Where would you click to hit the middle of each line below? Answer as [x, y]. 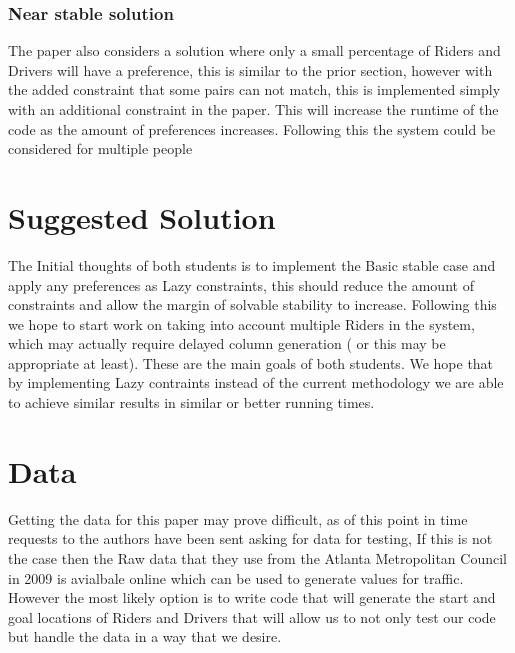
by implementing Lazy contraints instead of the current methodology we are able [256, 382]
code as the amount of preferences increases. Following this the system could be [252, 128]
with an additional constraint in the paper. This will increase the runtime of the [253, 109]
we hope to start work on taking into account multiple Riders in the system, [241, 323]
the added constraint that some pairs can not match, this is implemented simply [254, 89]
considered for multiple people [100, 148]
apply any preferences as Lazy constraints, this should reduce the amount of [241, 284]
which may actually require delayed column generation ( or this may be [227, 343]
